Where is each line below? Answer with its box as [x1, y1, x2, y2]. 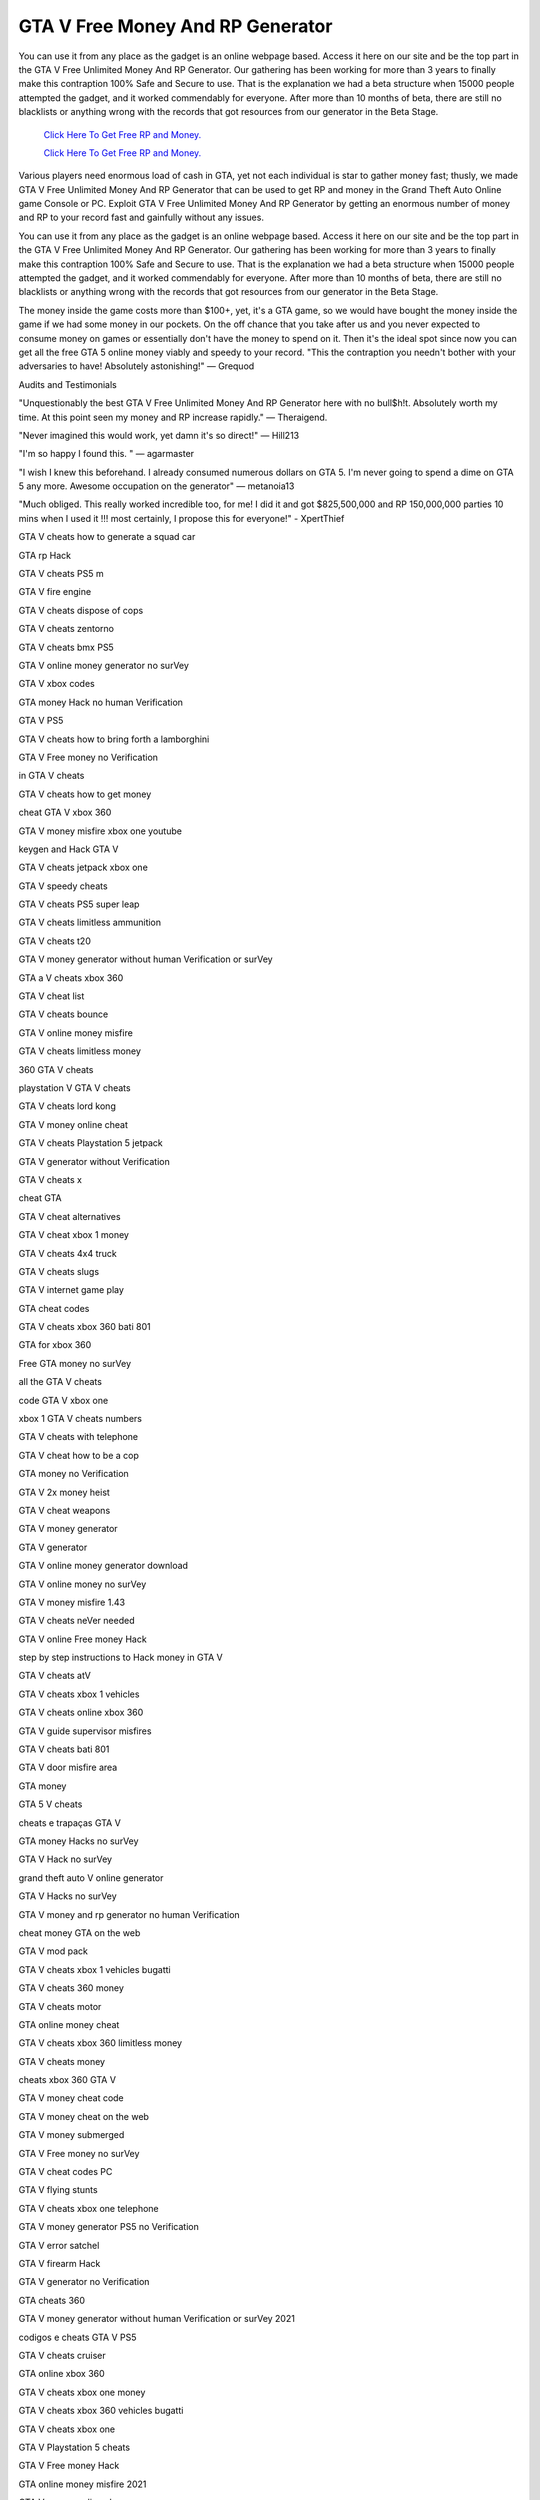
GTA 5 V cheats [18, 1798, 83, 1810]
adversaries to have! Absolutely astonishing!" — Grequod [18, 360, 255, 372]
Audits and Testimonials [18, 378, 117, 390]
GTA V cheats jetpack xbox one [18, 861, 149, 874]
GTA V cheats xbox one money [18, 2386, 146, 2398]
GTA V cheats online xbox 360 [18, 1706, 144, 1719]
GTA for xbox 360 [18, 1339, 92, 1351]
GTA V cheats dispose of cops [18, 604, 144, 616]
